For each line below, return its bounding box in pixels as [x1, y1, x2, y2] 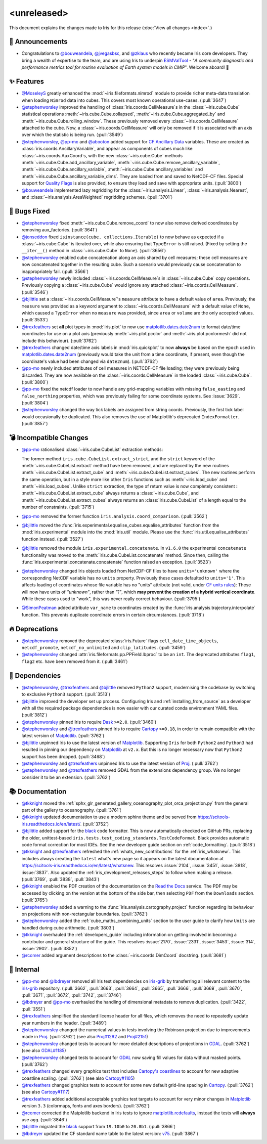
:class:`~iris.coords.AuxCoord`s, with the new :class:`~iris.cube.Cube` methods [21, 152, 183, 158]
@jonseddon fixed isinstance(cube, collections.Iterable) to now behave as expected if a [21, 234, 224, 240]
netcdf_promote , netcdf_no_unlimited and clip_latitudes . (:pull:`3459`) [21, 645, 186, 651]
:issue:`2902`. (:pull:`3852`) [21, 945, 78, 951]
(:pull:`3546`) [21, 289, 48, 295]
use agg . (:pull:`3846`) [21, 1117, 68, 1123]
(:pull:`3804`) [21, 400, 49, 406]
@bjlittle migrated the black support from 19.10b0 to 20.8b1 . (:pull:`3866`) [21, 1124, 176, 1130]
